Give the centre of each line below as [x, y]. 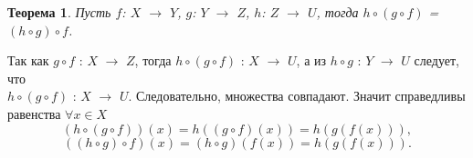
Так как [28, 60]
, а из [311, 60]
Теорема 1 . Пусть [59, 12]
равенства [34, 113]
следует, [436, 60]
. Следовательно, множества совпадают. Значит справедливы [297, 96]
